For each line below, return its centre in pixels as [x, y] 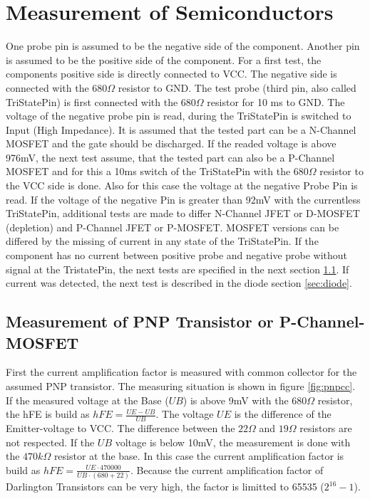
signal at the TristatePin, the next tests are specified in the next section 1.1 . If [178, 269]
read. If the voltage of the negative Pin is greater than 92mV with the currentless [183, 199]
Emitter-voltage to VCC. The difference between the [120, 428]
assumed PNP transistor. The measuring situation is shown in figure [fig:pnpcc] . [181, 386]
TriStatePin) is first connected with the [92, 101]
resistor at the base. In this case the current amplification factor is [199, 456]
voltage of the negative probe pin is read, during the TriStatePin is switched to [179, 116]
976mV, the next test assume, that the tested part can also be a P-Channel [170, 157]
